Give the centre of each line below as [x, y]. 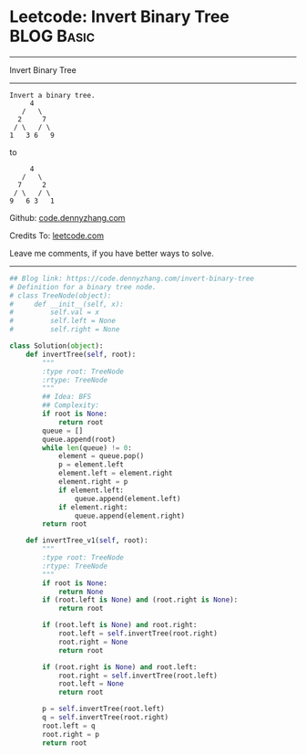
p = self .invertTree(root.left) [104, 709]
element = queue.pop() [101, 456]
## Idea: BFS [67, 397]
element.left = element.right [115, 473]
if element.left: [91, 490]
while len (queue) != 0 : [87, 448]
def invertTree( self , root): [81, 354]
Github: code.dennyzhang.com [67, 217]
